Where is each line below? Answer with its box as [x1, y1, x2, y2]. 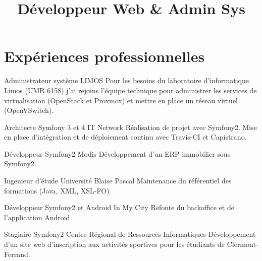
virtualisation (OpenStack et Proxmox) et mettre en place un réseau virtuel [4, 95, 238, 105]
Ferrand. [4, 248, 30, 259]
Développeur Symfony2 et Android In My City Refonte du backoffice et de [4, 202, 234, 213]
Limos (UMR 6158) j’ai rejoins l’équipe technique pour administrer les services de [4, 85, 257, 95]
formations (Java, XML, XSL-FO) [4, 185, 110, 195]
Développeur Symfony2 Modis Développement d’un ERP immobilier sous [4, 148, 231, 159]
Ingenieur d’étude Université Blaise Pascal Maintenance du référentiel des [4, 175, 232, 186]
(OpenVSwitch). [4, 105, 54, 115]
